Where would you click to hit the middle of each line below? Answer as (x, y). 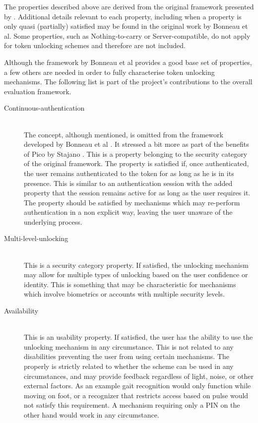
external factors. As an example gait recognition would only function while (137, 386)
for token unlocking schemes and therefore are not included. (95, 45)
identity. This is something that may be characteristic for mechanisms (130, 284)
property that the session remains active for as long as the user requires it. (137, 193)
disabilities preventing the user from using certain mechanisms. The (127, 356)
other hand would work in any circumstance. (92, 414)
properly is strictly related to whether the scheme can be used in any (129, 366)
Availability (21, 311)
